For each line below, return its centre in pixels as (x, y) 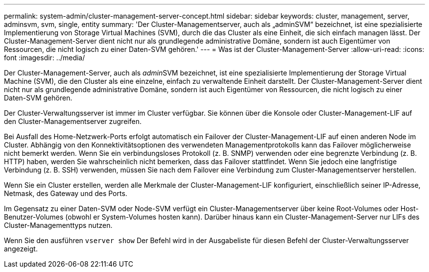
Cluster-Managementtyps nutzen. (58, 225)
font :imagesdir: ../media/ (45, 58)
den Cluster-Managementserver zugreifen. (73, 121)
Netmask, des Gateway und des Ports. (66, 193)
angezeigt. (21, 249)
